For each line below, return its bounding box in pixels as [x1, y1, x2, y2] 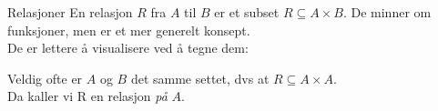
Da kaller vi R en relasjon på [7, 86, 168, 106]
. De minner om [342, 3, 432, 21]
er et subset [214, 3, 280, 21]
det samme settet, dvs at [130, 68, 270, 87]
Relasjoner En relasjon [7, 3, 133, 21]
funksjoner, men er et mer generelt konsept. [7, 20, 250, 39]
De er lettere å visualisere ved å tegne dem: [7, 38, 249, 57]
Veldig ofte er [7, 68, 83, 87]
